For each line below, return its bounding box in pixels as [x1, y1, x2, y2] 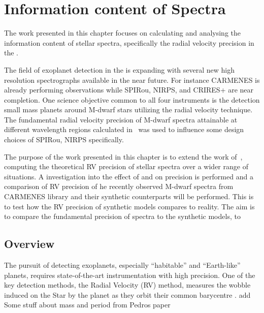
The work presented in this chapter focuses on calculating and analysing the [4, 27, 241, 38]
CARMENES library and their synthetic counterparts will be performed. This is [4, 191, 254, 202]
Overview [4, 236, 55, 252]
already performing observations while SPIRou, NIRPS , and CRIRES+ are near [4, 84, 254, 95]
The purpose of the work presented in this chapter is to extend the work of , [4, 151, 243, 162]
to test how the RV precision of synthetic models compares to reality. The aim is [4, 201, 255, 211]
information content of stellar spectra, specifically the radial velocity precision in [4, 37, 254, 48]
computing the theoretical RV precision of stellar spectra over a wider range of [4, 161, 248, 172]
